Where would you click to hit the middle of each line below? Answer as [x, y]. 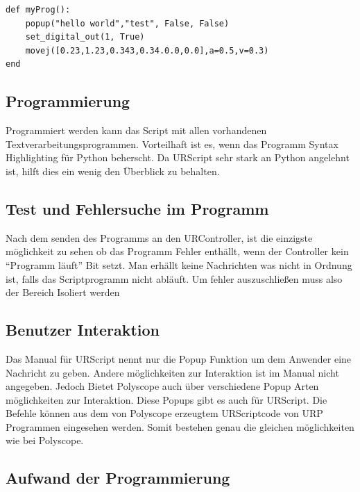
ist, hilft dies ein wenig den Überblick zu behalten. [113, 171]
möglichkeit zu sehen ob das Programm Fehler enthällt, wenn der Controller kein [177, 251]
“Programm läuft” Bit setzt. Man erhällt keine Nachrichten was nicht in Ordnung [179, 264]
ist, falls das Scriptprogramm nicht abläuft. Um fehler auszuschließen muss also [174, 278]
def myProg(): [38, 10]
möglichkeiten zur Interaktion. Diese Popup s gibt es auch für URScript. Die [166, 399]
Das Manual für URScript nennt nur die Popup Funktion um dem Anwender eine [179, 358]
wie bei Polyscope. [45, 440]
